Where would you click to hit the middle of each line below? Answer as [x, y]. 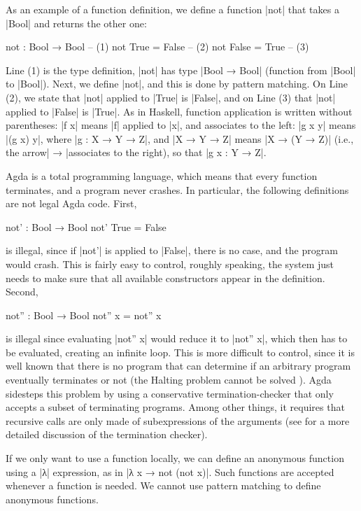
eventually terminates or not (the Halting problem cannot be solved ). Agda [169, 380]
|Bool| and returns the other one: [76, 23]
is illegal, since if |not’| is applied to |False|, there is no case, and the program [172, 250]
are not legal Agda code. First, [71, 203]
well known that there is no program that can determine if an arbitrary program [178, 366]
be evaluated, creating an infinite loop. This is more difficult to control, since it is [180, 352]
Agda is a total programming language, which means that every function [162, 175]
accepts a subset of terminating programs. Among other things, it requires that [175, 407]
